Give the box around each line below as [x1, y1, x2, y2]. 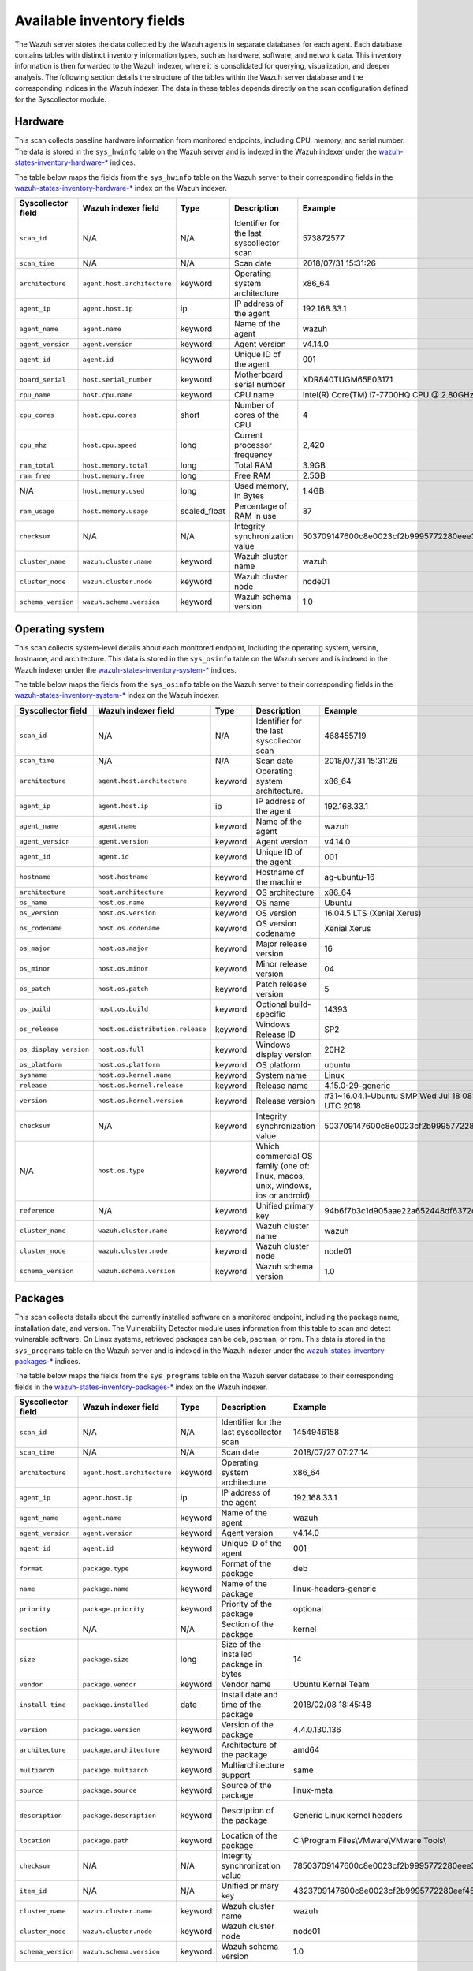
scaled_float [180, 505, 226, 516]
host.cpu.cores [82, 411, 137, 419]
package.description [82, 1811, 157, 1820]
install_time [19, 1700, 66, 1708]
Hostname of [255, 866, 304, 877]
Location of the [221, 1830, 277, 1841]
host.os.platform [98, 1060, 161, 1069]
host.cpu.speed [82, 441, 137, 449]
